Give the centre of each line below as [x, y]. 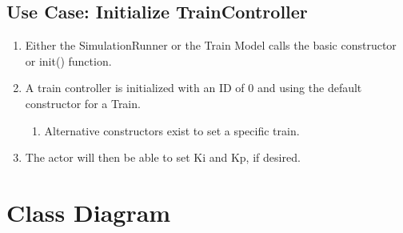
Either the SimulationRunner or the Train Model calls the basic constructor [211, 45]
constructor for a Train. [83, 103]
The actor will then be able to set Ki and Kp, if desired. [163, 157]
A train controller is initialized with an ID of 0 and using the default [194, 88]
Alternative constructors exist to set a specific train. [172, 130]
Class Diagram [89, 212]
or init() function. [68, 60]
